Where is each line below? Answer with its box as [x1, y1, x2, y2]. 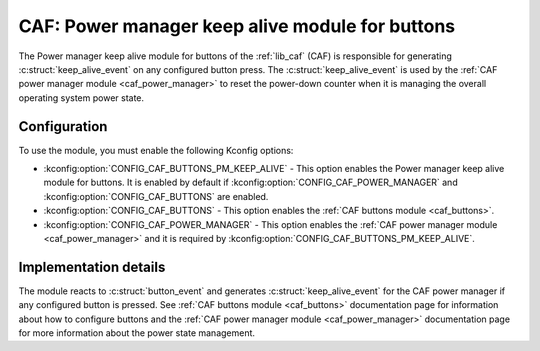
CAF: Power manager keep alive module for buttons [18, 15, 456, 37]
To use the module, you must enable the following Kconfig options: [18, 144, 294, 156]
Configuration [18, 118, 108, 135]
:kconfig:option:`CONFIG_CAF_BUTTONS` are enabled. [43, 190, 269, 202]
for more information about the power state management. [18, 327, 255, 339]
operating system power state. [18, 91, 145, 104]
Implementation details [18, 258, 166, 275]
